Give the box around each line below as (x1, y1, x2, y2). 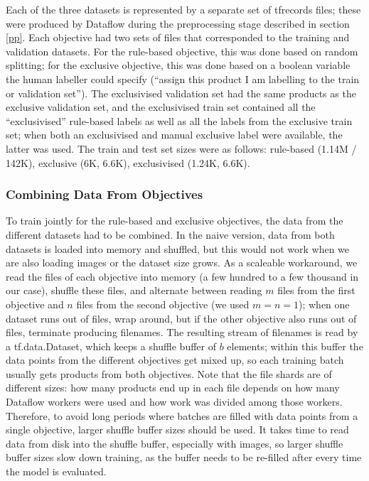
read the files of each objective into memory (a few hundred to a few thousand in (6, 269, 359, 283)
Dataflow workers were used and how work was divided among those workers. (6, 394, 343, 409)
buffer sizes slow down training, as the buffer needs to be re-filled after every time (6, 450, 362, 465)
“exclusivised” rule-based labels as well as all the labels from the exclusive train (6, 113, 353, 128)
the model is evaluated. (6, 464, 107, 479)
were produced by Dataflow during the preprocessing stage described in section (6, 16, 350, 31)
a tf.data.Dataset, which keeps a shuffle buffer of (6, 338, 217, 353)
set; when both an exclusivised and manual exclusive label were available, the (6, 127, 343, 142)
